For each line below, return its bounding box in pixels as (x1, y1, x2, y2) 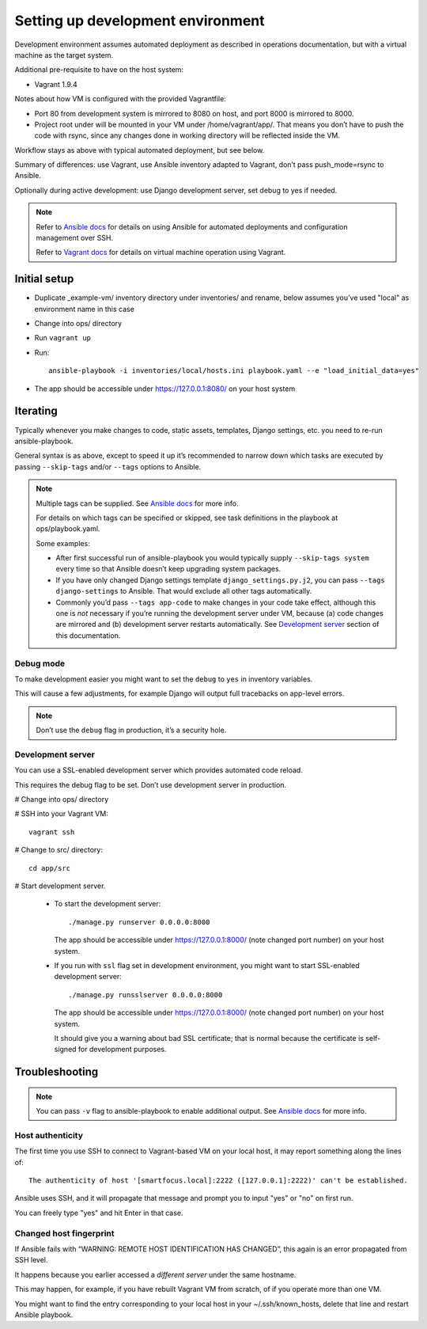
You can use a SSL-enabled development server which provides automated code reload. (14, 765, 304, 775)
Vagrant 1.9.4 (34, 79, 78, 89)
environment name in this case (34, 304, 134, 313)
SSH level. (14, 1255, 48, 1265)
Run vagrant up (34, 333, 91, 343)
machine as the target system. (14, 50, 114, 59)
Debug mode (14, 658, 66, 669)
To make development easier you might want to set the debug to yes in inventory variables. (14, 674, 313, 684)
